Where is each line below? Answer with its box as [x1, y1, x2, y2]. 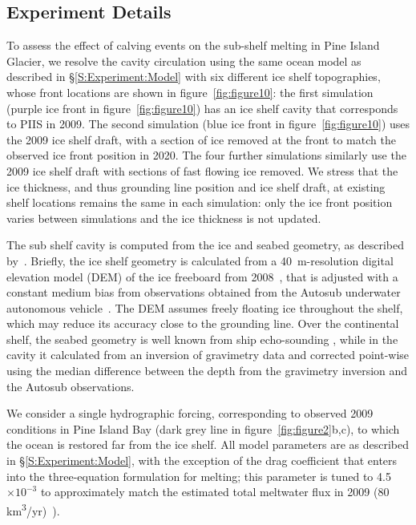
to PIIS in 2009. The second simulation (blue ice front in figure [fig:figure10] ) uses [6, 115, 410, 132]
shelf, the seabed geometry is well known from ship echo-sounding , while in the [6, 330, 398, 347]
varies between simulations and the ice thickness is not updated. [6, 209, 321, 226]
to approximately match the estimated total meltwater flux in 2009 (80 [40, 483, 390, 500]
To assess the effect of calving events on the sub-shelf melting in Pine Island [6, 37, 380, 54]
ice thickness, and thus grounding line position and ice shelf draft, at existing [6, 178, 386, 195]
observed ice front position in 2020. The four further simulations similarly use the [6, 147, 406, 164]
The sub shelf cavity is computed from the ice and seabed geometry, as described [6, 236, 404, 253]
